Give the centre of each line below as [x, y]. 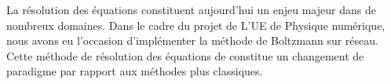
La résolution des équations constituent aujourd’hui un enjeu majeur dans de [191, 9]
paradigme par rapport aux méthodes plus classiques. [135, 71]
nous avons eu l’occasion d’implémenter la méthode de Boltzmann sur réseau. [192, 40]
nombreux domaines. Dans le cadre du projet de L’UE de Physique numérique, [196, 25]
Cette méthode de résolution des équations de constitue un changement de [185, 55]
